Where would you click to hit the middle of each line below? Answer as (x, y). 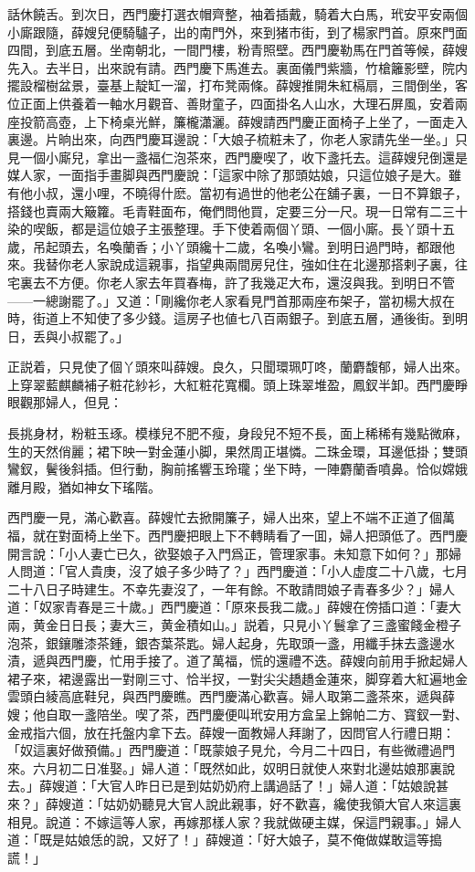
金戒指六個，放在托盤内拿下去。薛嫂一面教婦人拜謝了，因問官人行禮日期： (231, 732)
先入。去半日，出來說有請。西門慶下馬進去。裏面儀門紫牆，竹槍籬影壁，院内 (237, 67)
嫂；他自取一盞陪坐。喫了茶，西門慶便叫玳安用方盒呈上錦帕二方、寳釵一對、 (237, 714)
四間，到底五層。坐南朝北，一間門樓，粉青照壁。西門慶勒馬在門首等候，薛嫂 (237, 50)
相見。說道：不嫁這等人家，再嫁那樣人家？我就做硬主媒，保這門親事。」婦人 (234, 821)
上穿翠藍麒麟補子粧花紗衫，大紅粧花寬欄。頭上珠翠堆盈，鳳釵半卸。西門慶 (231, 384)
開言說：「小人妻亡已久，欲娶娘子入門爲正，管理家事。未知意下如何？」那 (228, 553)
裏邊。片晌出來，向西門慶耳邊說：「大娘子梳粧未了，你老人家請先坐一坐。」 (231, 139)
